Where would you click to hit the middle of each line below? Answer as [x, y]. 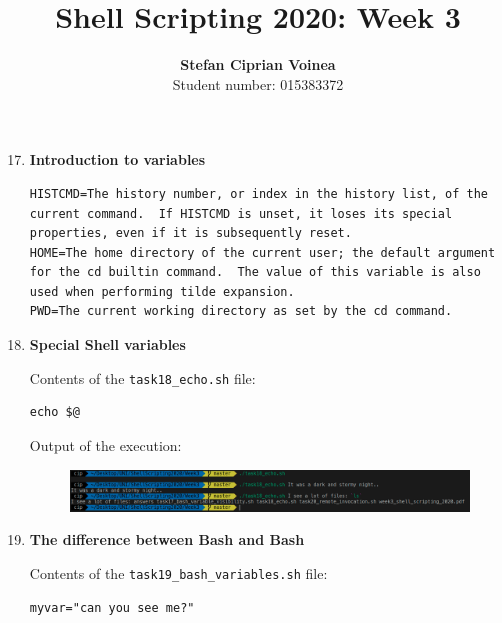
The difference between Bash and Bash [167, 539]
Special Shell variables [107, 344]
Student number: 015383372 [258, 83]
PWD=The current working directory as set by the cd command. [241, 311]
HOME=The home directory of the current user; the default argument [262, 252]
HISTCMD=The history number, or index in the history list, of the [258, 193]
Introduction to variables [117, 159]
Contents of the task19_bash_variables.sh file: [178, 572]
